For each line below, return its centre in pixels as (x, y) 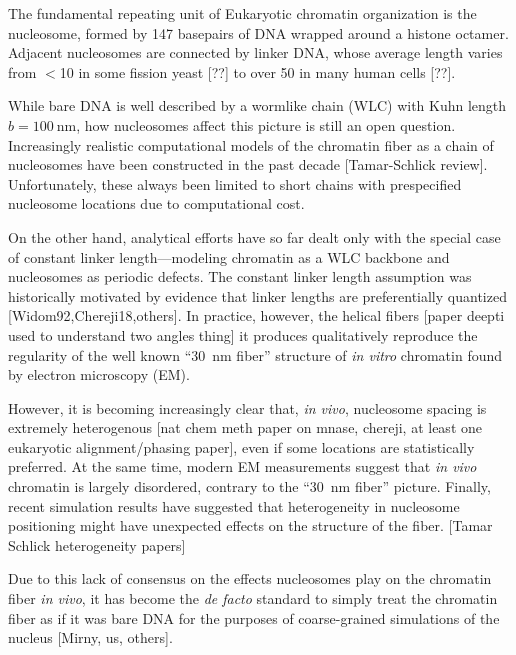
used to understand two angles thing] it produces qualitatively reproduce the (243, 334)
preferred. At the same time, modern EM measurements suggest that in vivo (242, 466)
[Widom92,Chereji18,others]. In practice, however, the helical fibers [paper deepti (256, 315)
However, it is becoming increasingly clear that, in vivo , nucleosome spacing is (247, 407)
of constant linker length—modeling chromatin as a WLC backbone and (229, 256)
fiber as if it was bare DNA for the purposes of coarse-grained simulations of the (254, 617)
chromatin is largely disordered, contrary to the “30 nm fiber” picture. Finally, (249, 486)
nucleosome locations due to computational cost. (156, 203)
